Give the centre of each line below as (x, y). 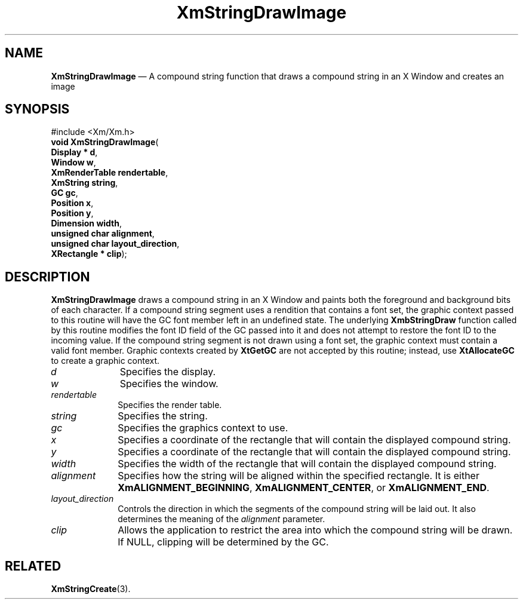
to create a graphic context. (105, 361)
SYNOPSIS (37, 109)
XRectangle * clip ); (89, 254)
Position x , (72, 203)
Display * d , (74, 152)
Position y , (72, 213)
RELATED (33, 566)
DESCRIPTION (47, 277)
